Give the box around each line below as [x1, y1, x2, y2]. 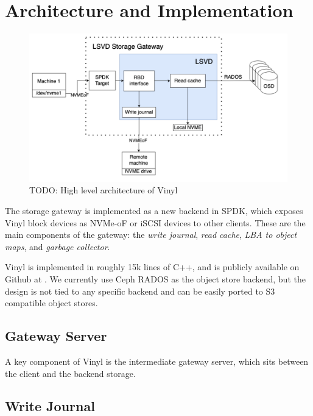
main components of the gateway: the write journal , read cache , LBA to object [5, 228, 297, 241]
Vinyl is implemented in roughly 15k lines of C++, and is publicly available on [5, 260, 300, 273]
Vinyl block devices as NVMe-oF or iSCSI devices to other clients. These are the [5, 216, 306, 229]
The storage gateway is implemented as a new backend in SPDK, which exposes [5, 204, 303, 217]
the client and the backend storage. [5, 367, 136, 379]
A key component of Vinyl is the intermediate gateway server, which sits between [5, 354, 309, 367]
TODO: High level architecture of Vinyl [29, 184, 178, 196]
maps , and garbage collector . [5, 240, 110, 253]
